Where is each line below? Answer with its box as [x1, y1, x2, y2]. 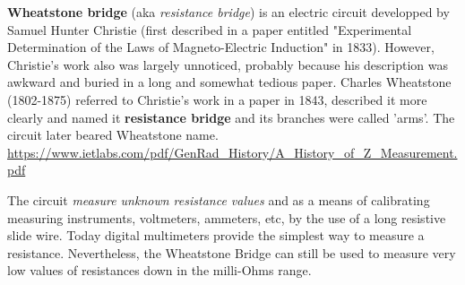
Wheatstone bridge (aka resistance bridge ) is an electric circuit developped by [7, 3, 450, 21]
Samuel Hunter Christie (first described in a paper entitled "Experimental [7, 20, 412, 39]
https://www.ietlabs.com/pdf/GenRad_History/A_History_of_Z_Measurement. [7, 142, 458, 161]
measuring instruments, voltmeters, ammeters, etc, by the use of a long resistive [7, 208, 446, 227]
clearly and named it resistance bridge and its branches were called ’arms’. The [7, 108, 455, 126]
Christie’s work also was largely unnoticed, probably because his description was [7, 55, 448, 73]
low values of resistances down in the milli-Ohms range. [7, 261, 312, 280]
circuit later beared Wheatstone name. [7, 125, 219, 144]
